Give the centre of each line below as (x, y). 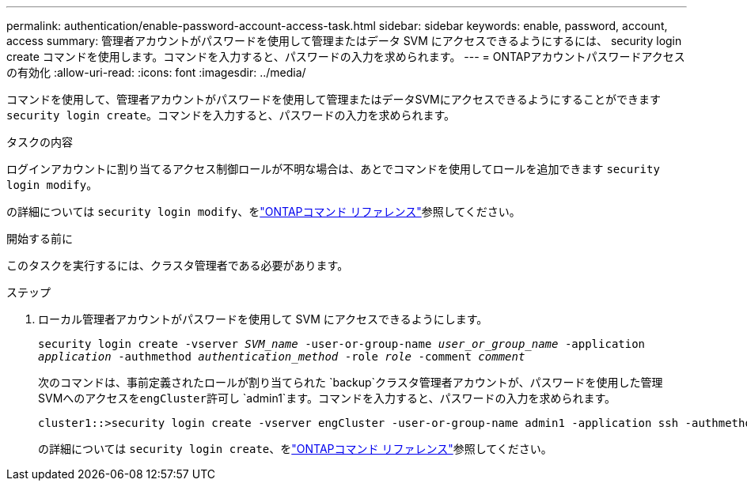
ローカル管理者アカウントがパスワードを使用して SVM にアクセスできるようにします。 (263, 319)
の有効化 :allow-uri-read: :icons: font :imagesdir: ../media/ (156, 72)
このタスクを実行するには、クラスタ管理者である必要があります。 (178, 265)
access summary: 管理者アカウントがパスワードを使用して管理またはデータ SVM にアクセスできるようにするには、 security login (344, 41)
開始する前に (40, 238)
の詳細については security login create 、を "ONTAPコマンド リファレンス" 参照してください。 (295, 449)
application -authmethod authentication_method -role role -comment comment (282, 357)
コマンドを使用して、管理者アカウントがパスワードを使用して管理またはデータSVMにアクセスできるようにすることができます (334, 99)
